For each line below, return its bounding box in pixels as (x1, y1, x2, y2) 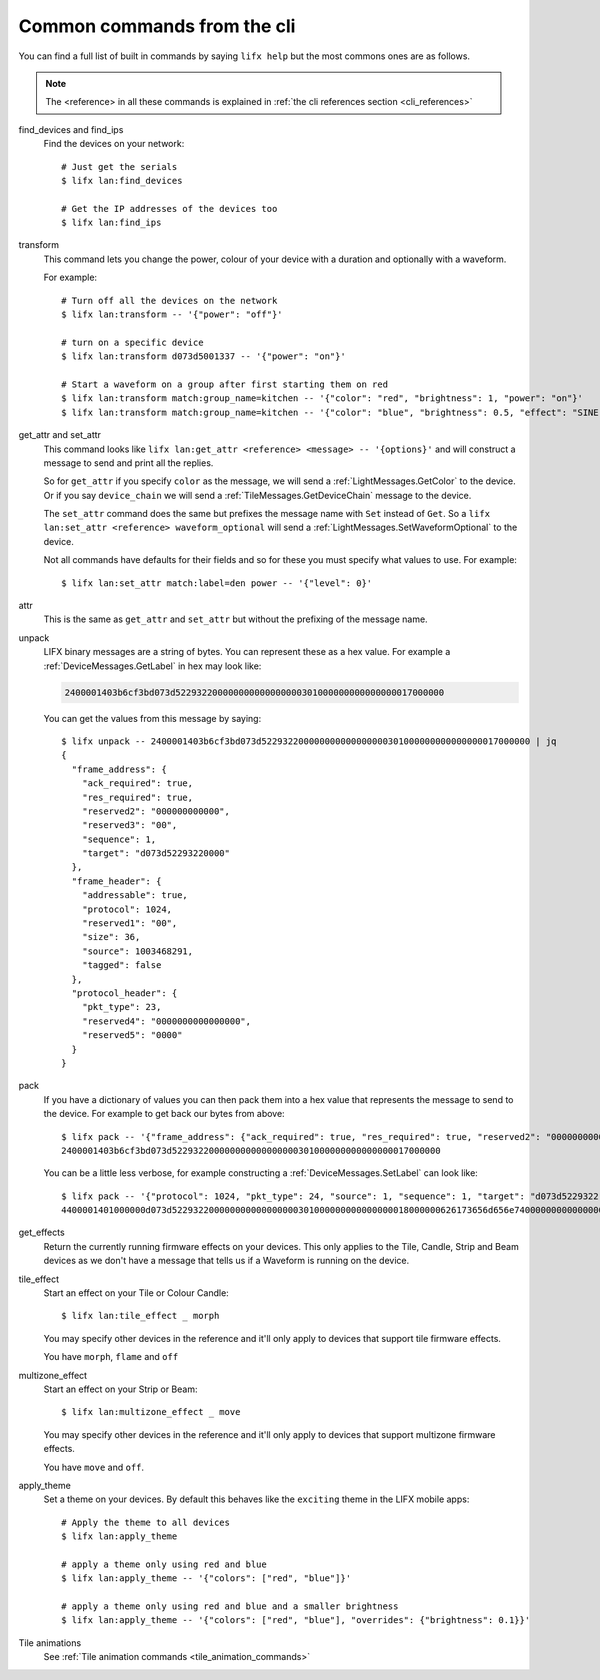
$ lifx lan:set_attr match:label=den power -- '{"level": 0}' (61, 577, 373, 589)
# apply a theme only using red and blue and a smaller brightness (61, 1601, 399, 1612)
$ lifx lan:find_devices (61, 175, 183, 186)
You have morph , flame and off (43, 1351, 179, 1363)
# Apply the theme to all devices (61, 1516, 230, 1528)
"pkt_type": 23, (81, 1001, 162, 1013)
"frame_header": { (71, 875, 162, 887)
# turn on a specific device (61, 336, 204, 348)
